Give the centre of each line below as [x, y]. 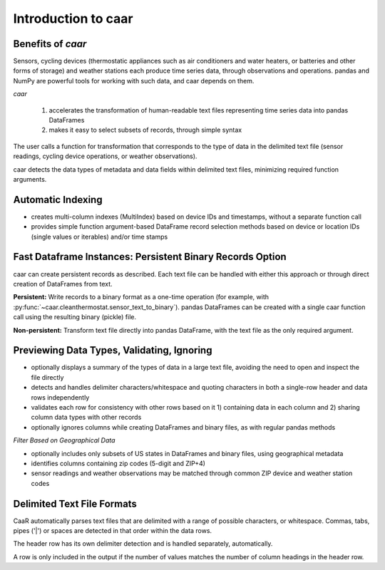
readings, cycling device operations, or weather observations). [105, 156]
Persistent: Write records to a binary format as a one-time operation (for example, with [141, 297]
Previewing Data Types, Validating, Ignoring [113, 350]
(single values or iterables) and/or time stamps [99, 237]
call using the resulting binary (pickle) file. [75, 317]
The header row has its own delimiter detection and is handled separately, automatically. [143, 544]
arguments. [30, 179]
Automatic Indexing [58, 199]
